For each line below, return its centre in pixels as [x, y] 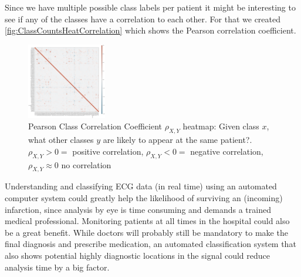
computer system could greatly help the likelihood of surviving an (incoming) [144, 197]
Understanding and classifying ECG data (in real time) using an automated [141, 186]
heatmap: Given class [221, 126]
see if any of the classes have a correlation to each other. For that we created [143, 19]
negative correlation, [227, 151]
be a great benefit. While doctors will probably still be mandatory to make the [146, 232]
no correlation [86, 164]
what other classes [61, 140]
